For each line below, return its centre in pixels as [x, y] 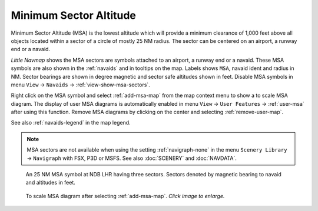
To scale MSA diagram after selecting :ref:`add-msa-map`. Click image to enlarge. [125, 196]
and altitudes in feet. [51, 183]
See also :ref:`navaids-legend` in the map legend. [71, 123]
